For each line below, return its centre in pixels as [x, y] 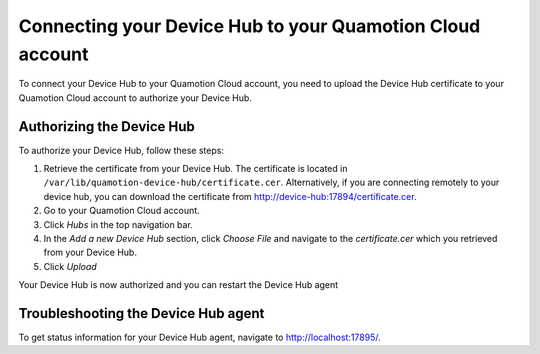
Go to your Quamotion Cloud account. [121, 211]
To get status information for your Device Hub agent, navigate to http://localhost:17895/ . [200, 337]
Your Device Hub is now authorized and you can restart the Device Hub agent [178, 285]
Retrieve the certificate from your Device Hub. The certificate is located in [195, 169]
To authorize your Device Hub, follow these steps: [121, 150]
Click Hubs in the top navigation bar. [118, 224]
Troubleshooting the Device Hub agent [141, 313]
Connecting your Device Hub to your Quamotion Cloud [249, 26]
